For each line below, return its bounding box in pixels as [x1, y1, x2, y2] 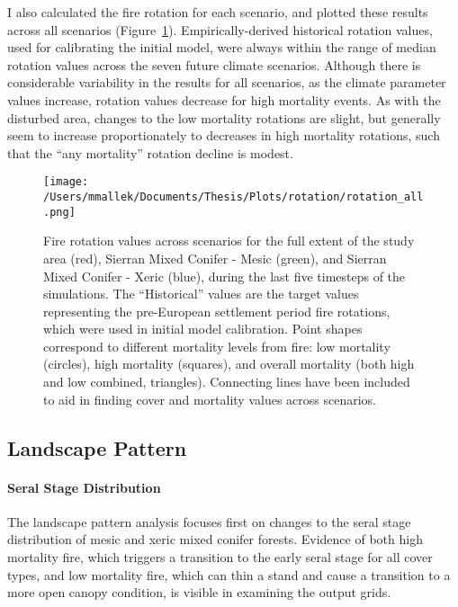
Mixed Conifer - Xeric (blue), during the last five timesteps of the [43, 266, 406, 285]
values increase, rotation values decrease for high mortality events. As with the [7, 90, 441, 109]
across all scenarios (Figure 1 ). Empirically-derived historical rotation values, [7, 20, 433, 39]
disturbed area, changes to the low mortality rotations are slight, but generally [7, 108, 441, 127]
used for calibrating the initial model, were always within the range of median [7, 38, 436, 57]
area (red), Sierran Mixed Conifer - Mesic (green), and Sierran [43, 248, 387, 267]
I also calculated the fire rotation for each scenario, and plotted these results [7, 3, 428, 21]
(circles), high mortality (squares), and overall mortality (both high [43, 354, 415, 373]
